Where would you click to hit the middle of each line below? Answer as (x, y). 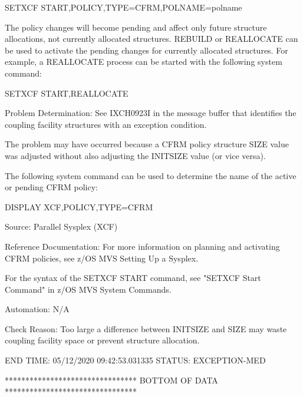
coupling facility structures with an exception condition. (106, 124)
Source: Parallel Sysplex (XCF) (61, 226)
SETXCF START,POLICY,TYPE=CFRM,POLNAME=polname (123, 7)
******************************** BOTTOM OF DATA (111, 380)
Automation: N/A (37, 309)
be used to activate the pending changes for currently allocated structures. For (146, 50)
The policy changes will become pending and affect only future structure (136, 27)
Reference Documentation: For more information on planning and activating (142, 246)
